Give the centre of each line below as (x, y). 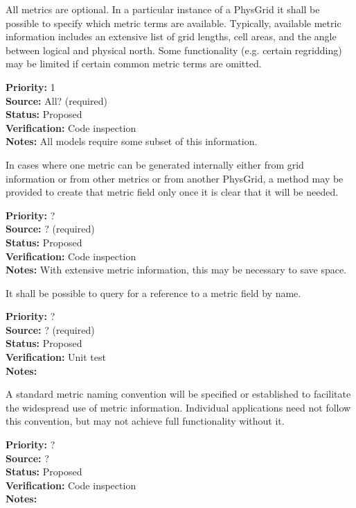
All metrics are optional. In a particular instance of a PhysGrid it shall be (163, 9)
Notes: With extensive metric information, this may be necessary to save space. (176, 270)
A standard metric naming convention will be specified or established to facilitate (178, 394)
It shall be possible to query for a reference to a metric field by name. (153, 293)
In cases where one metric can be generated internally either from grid (155, 164)
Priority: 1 (30, 86)
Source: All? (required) (56, 100)
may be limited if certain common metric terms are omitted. (134, 63)
